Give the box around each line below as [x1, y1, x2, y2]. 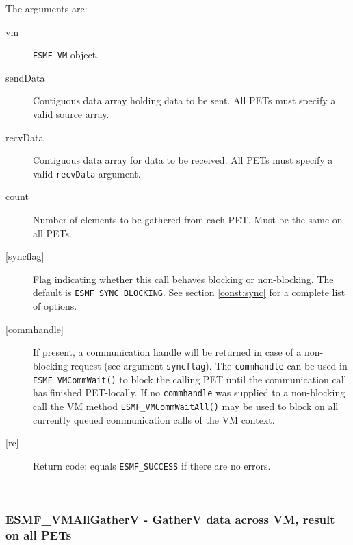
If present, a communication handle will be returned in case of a [33, 345, 302, 359]
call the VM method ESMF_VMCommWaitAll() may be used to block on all [33, 398, 339, 413]
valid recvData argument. [33, 166, 141, 180]
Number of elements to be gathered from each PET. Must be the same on [33, 213, 343, 227]
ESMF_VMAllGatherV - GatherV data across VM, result [5, 510, 335, 527]
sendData [5, 70, 45, 84]
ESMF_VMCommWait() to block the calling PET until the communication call [33, 372, 347, 386]
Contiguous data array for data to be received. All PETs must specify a [33, 153, 333, 167]
